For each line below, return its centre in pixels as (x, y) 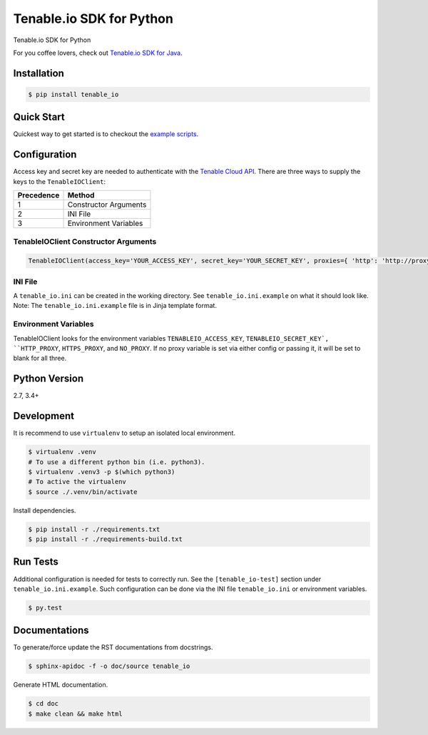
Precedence (39, 195)
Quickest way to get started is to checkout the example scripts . (106, 134)
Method (81, 195)
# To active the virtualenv (77, 482)
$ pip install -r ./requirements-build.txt (106, 539)
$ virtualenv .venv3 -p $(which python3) (102, 472)
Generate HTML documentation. (61, 685)
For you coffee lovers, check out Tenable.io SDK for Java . (98, 53)
